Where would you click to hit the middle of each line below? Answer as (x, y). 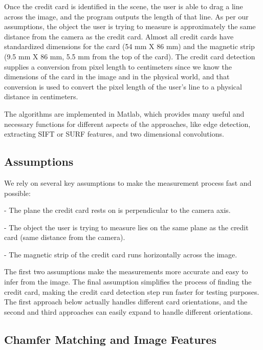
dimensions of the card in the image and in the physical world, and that (117, 76)
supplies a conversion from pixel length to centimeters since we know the (118, 66)
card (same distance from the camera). (65, 237)
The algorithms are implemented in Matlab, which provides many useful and (124, 113)
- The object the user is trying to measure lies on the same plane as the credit (126, 227)
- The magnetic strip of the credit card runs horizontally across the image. (121, 254)
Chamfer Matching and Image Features (111, 339)
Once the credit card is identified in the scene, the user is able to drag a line (124, 6)
